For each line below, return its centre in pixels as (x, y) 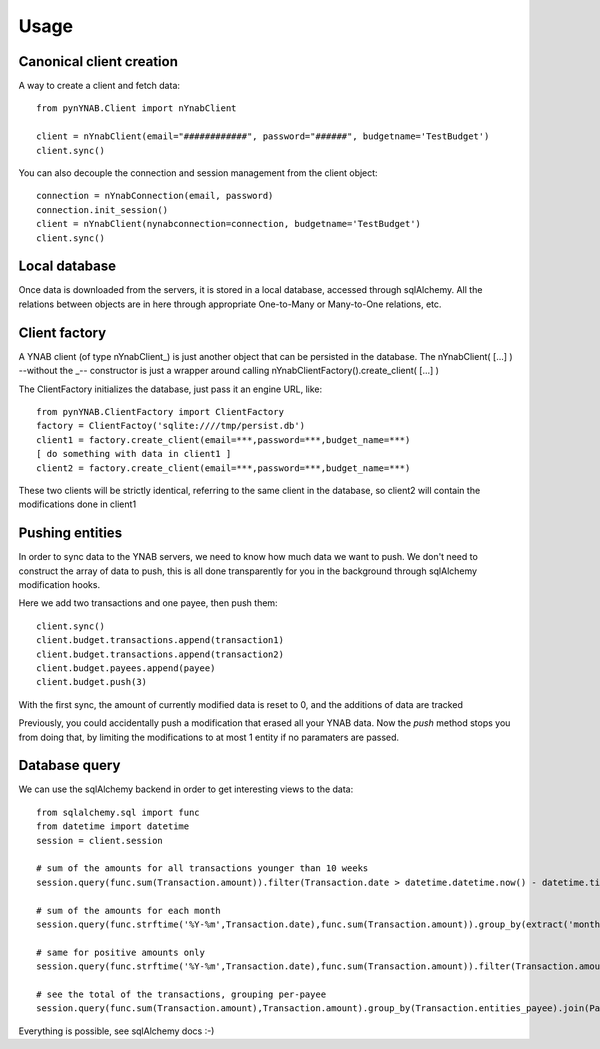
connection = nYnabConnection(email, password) (155, 196)
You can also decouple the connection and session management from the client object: (198, 173)
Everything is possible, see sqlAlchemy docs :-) (116, 1031)
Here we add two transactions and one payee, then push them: (148, 603)
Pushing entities (70, 533)
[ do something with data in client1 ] (134, 454)
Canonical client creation (98, 61)
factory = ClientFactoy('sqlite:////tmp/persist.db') (170, 426)
